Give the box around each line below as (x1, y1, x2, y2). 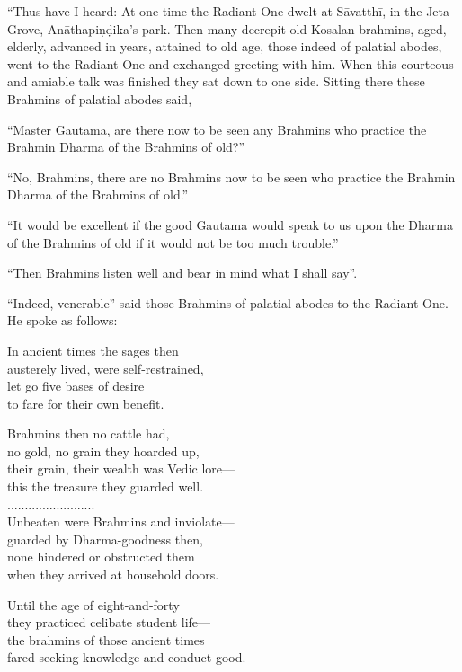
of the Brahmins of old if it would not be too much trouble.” (7, 233, 339, 252)
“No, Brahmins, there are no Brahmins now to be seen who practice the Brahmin (7, 167, 456, 186)
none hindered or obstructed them (7, 547, 195, 566)
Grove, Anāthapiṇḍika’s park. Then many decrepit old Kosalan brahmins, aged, (7, 19, 447, 38)
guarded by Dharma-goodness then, (7, 529, 203, 548)
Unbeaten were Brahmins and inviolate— (7, 512, 235, 531)
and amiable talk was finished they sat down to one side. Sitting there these (7, 72, 425, 91)
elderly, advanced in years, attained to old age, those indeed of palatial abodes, (7, 37, 442, 56)
